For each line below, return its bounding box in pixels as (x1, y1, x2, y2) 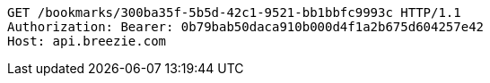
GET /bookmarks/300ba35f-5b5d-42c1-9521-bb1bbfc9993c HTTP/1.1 (7, 5, 461, 20)
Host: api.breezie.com (7, 34, 167, 48)
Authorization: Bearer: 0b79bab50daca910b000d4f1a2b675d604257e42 (7, 20, 485, 34)
